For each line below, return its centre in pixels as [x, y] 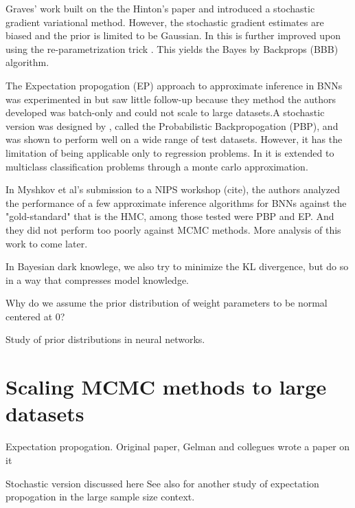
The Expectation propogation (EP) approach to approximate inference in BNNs [174, 85]
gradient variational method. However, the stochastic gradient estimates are [165, 22]
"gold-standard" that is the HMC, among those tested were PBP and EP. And [170, 216]
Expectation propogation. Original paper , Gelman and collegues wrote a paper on [178, 446]
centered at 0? [35, 316]
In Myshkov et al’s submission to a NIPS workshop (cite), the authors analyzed [173, 189]
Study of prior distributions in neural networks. [105, 339]
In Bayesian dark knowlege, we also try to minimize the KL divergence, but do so [177, 266]
